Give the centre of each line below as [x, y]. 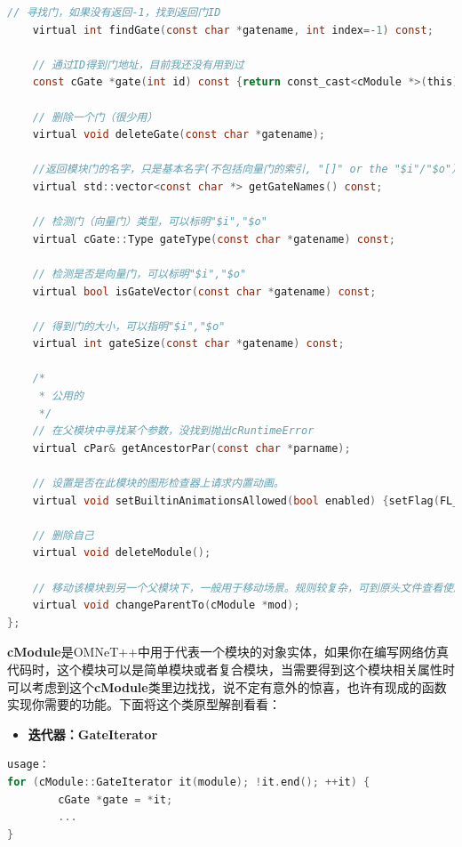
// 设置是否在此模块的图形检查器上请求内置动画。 [158, 484]
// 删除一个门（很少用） [95, 117]
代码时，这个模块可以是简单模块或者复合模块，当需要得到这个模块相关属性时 [231, 669]
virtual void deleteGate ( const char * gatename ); [179, 135]
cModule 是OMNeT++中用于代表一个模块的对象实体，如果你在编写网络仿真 [228, 652]
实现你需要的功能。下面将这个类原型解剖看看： [144, 704]
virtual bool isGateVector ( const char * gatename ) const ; [204, 291]
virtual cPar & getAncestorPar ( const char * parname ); [191, 448]
